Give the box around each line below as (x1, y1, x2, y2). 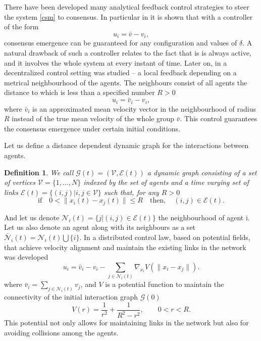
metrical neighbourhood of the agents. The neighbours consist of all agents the (4, 77, 247, 87)
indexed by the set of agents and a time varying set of (83, 177, 249, 187)
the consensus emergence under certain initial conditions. (4, 123, 180, 133)
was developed (4, 252, 48, 262)
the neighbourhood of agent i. (158, 212, 250, 222)
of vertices (4, 177, 36, 187)
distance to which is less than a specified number (4, 87, 155, 98)
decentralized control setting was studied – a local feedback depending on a (4, 67, 237, 78)
